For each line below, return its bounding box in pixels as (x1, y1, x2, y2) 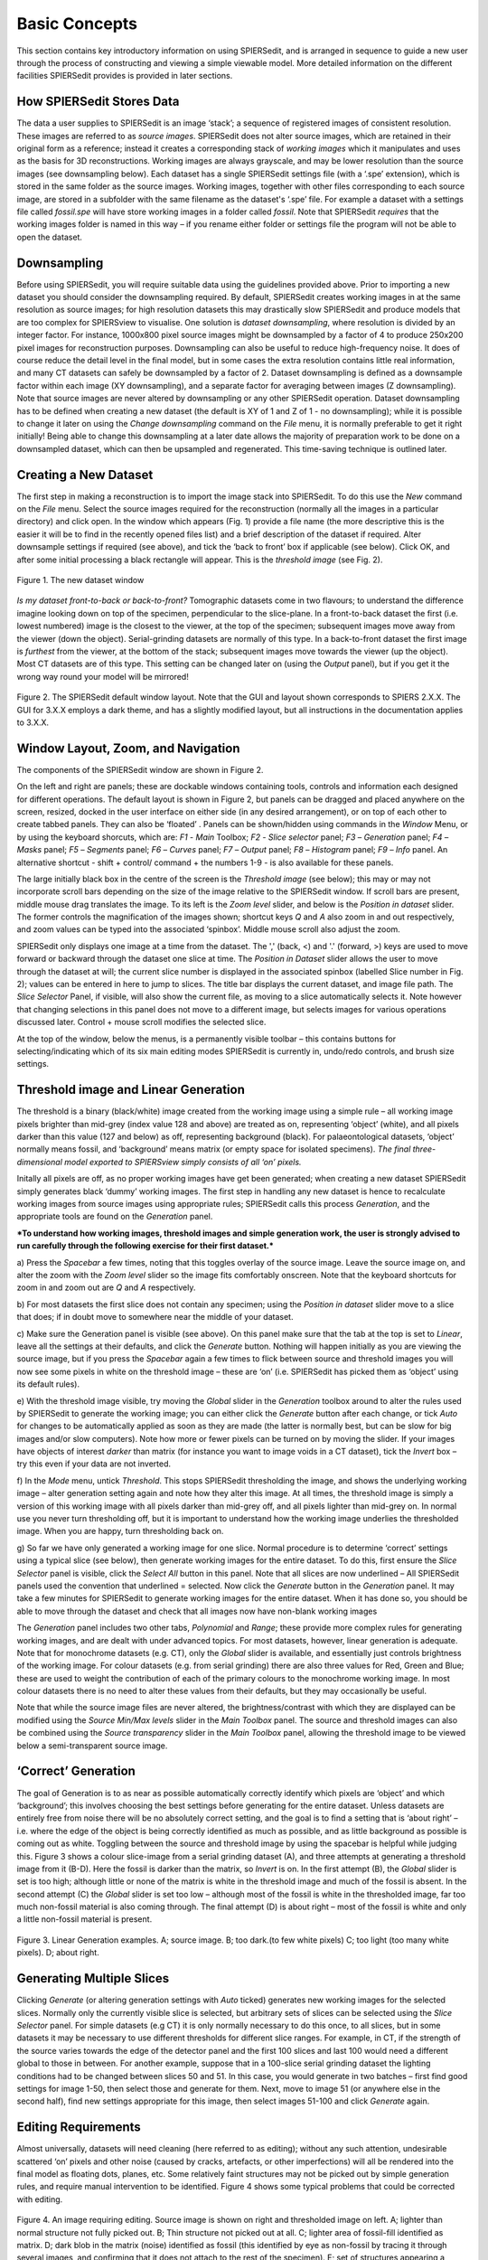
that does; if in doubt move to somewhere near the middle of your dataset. (16, 1312, 294, 1323)
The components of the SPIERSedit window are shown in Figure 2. (16, 764, 264, 775)
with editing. (16, 2193, 63, 2205)
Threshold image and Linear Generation (16, 1082, 246, 1097)
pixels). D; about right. (16, 1947, 99, 1958)
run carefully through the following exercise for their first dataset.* (16, 1240, 275, 1251)
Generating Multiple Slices (16, 1971, 170, 1986)
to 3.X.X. (16, 717, 50, 728)
